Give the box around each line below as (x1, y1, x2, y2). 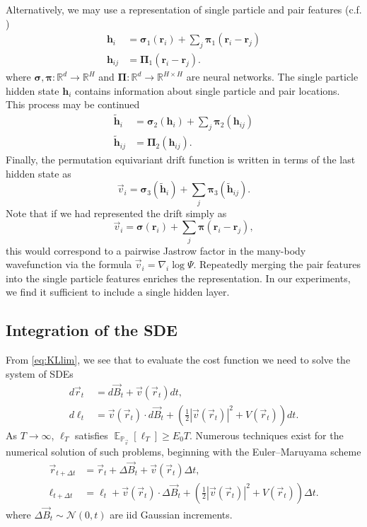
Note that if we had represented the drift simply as (6, 205, 227, 220)
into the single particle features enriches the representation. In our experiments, (6, 270, 351, 285)
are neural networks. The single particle (186, 69, 359, 84)
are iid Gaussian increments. (110, 506, 233, 521)
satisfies (74, 427, 108, 442)
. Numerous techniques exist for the (190, 427, 344, 442)
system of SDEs (6, 366, 74, 381)
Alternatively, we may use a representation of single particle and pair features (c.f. (6, 2, 362, 16)
